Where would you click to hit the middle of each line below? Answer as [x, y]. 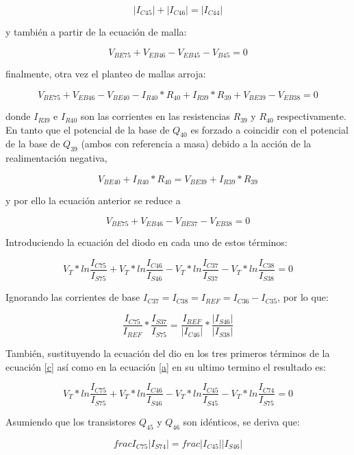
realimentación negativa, [56, 158]
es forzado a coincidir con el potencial [269, 129]
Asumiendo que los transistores [71, 421]
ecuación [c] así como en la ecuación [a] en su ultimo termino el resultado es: [166, 366]
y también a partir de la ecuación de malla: [96, 32]
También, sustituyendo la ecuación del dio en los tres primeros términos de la [168, 353]
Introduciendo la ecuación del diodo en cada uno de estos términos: [147, 242]
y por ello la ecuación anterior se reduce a [93, 200]
